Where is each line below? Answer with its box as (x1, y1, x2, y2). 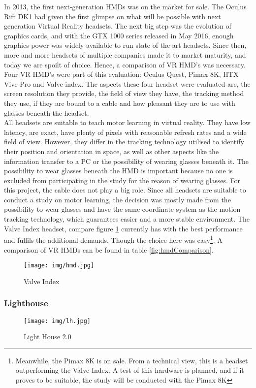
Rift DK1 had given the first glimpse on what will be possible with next (4, 11, 221, 21)
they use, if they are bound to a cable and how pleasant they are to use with (4, 97, 235, 108)
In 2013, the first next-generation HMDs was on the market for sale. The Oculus (4, 1, 247, 11)
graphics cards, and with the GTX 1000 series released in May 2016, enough (4, 30, 234, 40)
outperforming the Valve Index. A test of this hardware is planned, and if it (15, 365, 244, 375)
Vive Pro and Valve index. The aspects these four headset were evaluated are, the (4, 78, 251, 89)
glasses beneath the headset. (4, 107, 89, 118)
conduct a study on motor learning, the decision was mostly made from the (4, 194, 231, 204)
